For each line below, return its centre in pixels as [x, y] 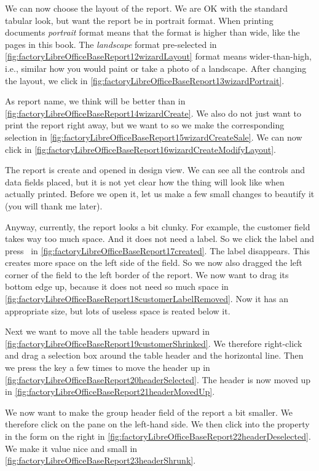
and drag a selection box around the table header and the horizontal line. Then [154, 355]
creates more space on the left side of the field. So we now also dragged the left [154, 263]
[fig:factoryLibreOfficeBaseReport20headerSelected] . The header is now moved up [158, 379]
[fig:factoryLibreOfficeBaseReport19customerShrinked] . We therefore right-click [154, 343]
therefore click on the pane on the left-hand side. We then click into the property [157, 424]
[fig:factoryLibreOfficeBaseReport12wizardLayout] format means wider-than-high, [158, 56]
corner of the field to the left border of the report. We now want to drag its [147, 274]
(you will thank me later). [54, 205]
